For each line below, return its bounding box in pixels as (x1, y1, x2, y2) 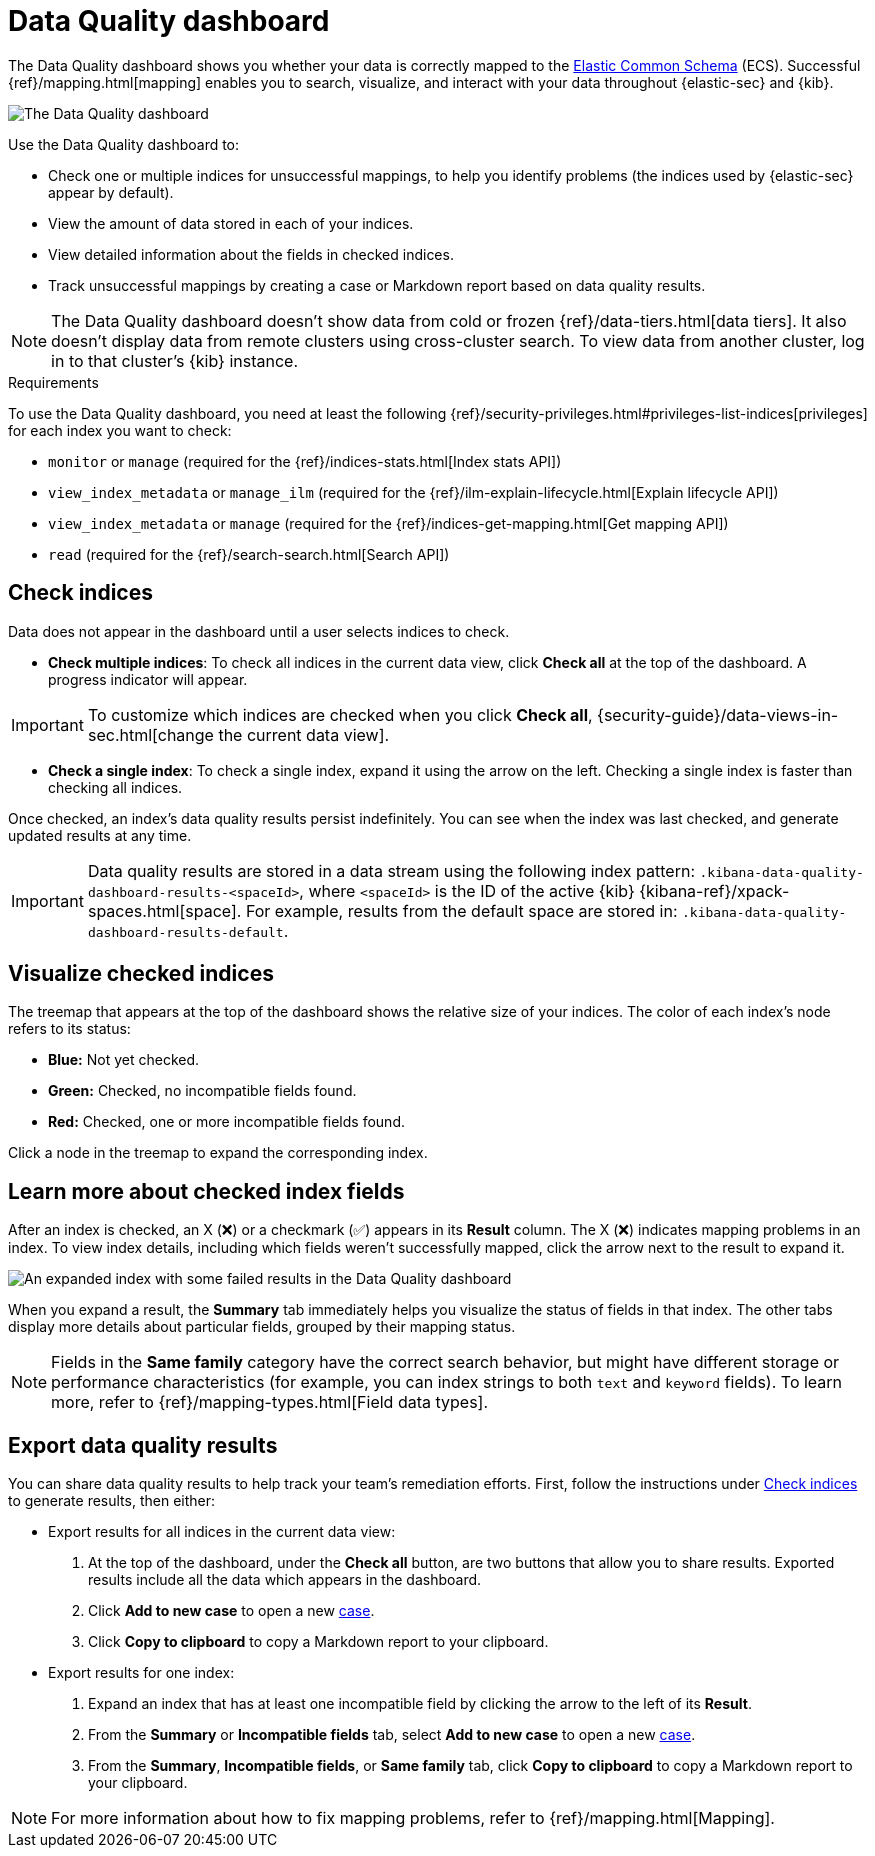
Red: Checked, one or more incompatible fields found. (48, 1113, 405, 1131)
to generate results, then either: (8, 1492, 216, 1510)
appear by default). (48, 183, 174, 201)
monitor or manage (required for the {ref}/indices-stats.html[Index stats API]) (48, 452, 562, 470)
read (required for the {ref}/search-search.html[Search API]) (48, 545, 450, 563)
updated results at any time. (8, 826, 192, 844)
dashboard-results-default (87, 924, 284, 940)
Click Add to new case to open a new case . (88, 1602, 375, 1620)
